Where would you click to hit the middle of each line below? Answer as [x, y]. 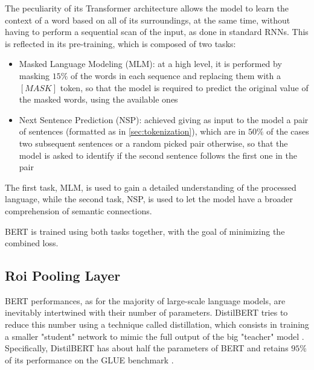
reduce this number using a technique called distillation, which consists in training [157, 324]
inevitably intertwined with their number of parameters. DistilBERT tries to [146, 312]
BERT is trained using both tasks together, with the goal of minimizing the [145, 231]
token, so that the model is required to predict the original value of [184, 87]
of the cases [288, 131]
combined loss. [32, 243]
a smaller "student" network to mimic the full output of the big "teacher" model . [155, 336]
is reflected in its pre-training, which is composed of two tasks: [120, 43]
